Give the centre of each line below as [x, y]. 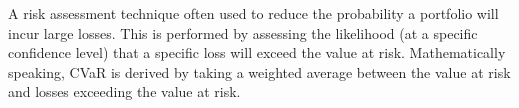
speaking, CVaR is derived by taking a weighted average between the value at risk [259, 71]
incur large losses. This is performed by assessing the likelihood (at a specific [243, 32]
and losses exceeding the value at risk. [124, 91]
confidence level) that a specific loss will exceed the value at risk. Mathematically [257, 52]
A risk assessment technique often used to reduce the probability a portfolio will [253, 13]
